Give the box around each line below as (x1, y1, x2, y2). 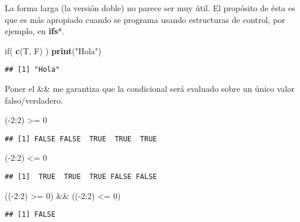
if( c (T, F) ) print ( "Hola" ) (5, 44, 102, 57)
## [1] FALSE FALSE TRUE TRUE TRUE (5, 134, 157, 143)
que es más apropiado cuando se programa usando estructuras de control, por (5, 13, 285, 25)
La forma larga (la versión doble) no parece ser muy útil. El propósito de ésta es (5, 2, 295, 14)
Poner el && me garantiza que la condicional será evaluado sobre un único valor (5, 82, 295, 95)
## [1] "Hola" (5, 65, 60, 74)
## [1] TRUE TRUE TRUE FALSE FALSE (5, 173, 157, 181)
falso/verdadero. (5, 94, 63, 106)
